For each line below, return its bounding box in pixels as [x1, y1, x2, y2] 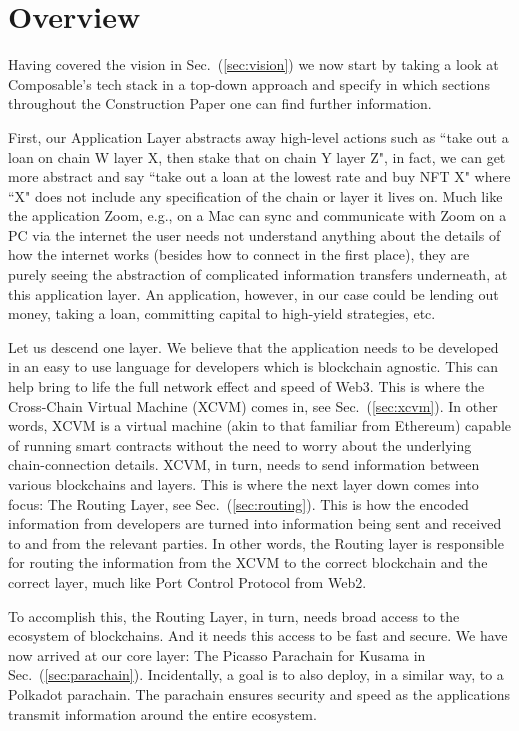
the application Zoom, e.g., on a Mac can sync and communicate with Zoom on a [8, 205, 507, 226]
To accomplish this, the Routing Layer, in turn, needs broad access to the [8, 605, 460, 626]
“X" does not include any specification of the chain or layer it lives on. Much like [8, 185, 503, 206]
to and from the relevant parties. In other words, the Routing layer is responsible [8, 532, 504, 553]
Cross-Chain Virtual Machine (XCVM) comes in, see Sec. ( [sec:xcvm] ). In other [8, 395, 498, 416]
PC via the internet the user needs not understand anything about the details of [8, 224, 501, 245]
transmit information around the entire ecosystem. [8, 703, 317, 724]
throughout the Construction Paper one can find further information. [8, 93, 432, 114]
